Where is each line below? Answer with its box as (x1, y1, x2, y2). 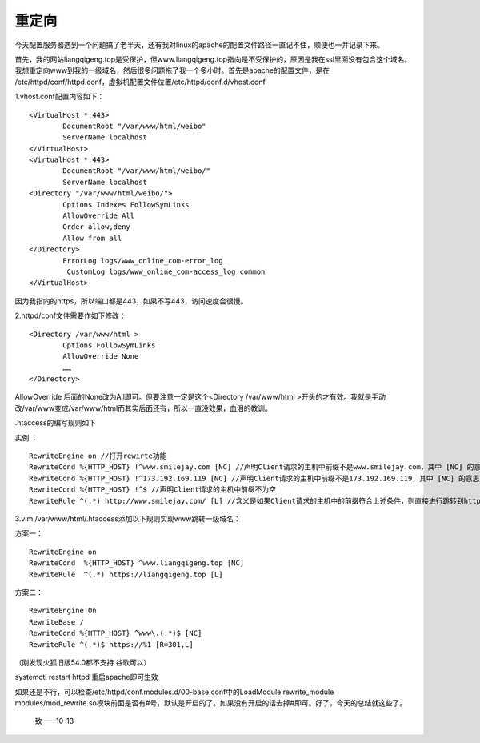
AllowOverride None (62, 352, 139, 361)
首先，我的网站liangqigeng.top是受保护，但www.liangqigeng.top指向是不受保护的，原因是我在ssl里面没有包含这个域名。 (14, 54, 412, 64)
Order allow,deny (62, 223, 131, 231)
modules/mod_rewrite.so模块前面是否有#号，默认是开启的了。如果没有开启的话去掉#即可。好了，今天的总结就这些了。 (14, 698, 407, 708)
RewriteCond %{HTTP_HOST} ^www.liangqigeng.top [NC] (29, 559, 244, 568)
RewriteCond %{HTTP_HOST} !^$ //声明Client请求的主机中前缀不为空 (29, 485, 276, 494)
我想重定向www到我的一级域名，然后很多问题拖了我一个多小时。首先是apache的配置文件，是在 (14, 66, 330, 75)
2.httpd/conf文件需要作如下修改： (14, 311, 127, 320)
